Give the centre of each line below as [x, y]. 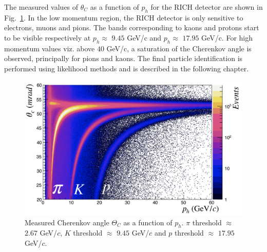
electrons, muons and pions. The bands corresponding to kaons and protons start [132, 27]
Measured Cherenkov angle [67, 222]
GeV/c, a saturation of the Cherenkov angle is [179, 48]
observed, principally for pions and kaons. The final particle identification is [123, 58]
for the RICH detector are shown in [207, 7]
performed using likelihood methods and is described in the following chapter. [127, 68]
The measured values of [41, 7]
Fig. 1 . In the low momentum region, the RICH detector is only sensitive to [124, 17]
